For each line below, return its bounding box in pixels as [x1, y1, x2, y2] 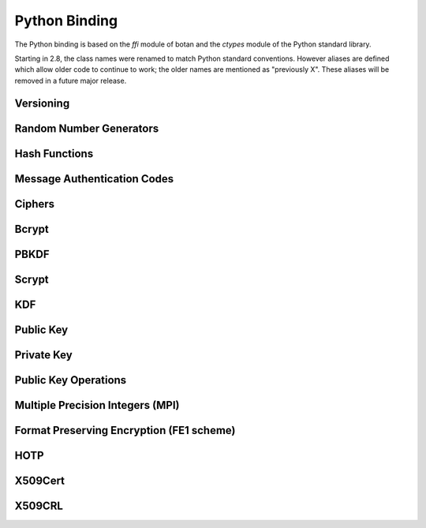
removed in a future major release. [14, 76, 127, 85]
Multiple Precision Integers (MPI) [14, 399, 180, 412]
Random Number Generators [14, 122, 159, 135]
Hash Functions [14, 147, 94, 160]
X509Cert [14, 474, 65, 487]
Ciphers [14, 197, 55, 211]
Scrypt [14, 272, 49, 286]
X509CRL [14, 499, 63, 512]
